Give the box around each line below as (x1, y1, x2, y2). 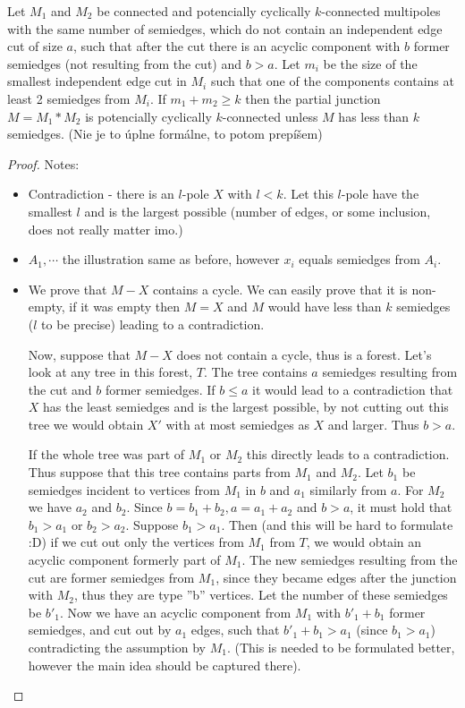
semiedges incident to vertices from (28, 480, 220, 499)
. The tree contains (204, 363, 308, 381)
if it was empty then (69, 297, 181, 316)
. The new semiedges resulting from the (241, 550, 458, 569)
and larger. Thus (327, 414, 419, 433)
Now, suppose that (28, 345, 131, 363)
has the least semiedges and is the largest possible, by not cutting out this (43, 397, 449, 416)
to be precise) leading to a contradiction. (41, 314, 265, 333)
